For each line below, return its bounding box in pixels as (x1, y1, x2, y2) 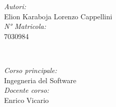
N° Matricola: (4, 21, 46, 31)
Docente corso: (4, 85, 49, 95)
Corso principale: (4, 64, 57, 75)
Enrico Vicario (4, 94, 49, 105)
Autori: (4, 1, 26, 11)
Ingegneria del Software (4, 75, 77, 85)
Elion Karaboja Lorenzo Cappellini (4, 11, 112, 21)
